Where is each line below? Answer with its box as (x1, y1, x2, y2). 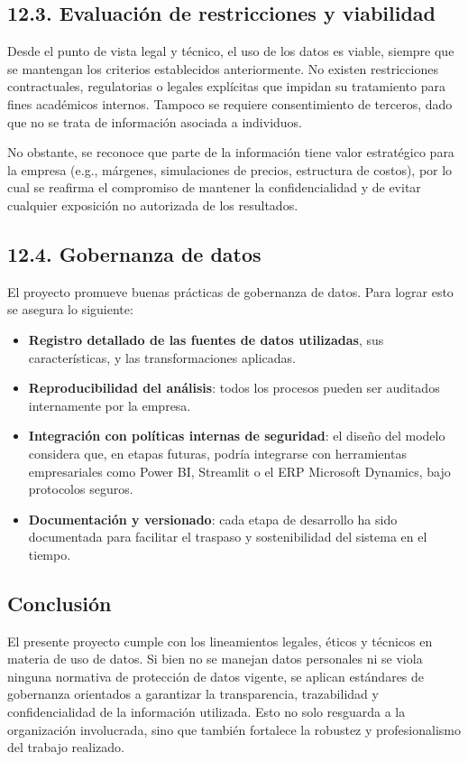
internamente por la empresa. (28, 395, 191, 414)
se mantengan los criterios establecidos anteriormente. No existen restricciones (7, 59, 438, 78)
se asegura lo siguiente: (7, 300, 133, 319)
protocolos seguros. (28, 479, 133, 498)
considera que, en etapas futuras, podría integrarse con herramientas (28, 443, 407, 462)
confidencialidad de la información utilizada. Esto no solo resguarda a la (7, 702, 406, 721)
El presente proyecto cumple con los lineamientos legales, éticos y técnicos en (7, 631, 433, 650)
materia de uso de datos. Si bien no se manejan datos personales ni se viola (7, 649, 423, 668)
